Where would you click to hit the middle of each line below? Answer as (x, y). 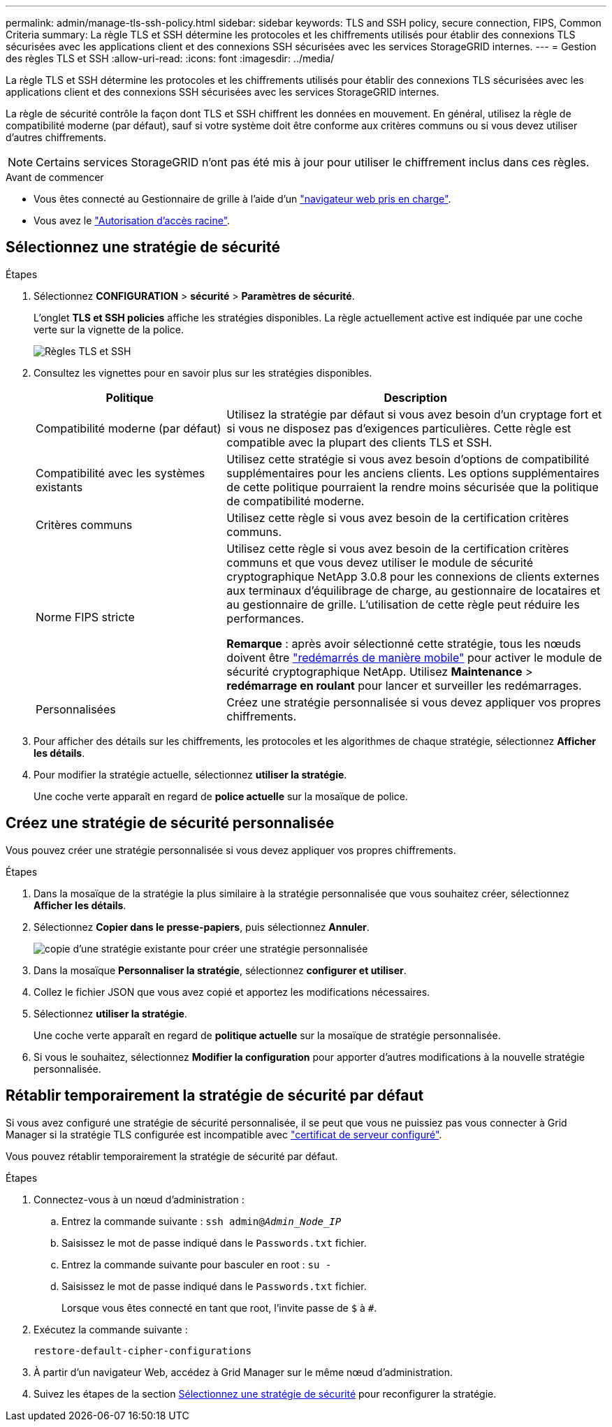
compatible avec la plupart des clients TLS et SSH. (359, 442)
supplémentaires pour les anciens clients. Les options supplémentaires (413, 473)
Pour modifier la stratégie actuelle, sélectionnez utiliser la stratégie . (190, 774)
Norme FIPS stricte (85, 617)
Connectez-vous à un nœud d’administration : (139, 1199)
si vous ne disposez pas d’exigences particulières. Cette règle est (399, 428)
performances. (265, 618)
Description (415, 397)
